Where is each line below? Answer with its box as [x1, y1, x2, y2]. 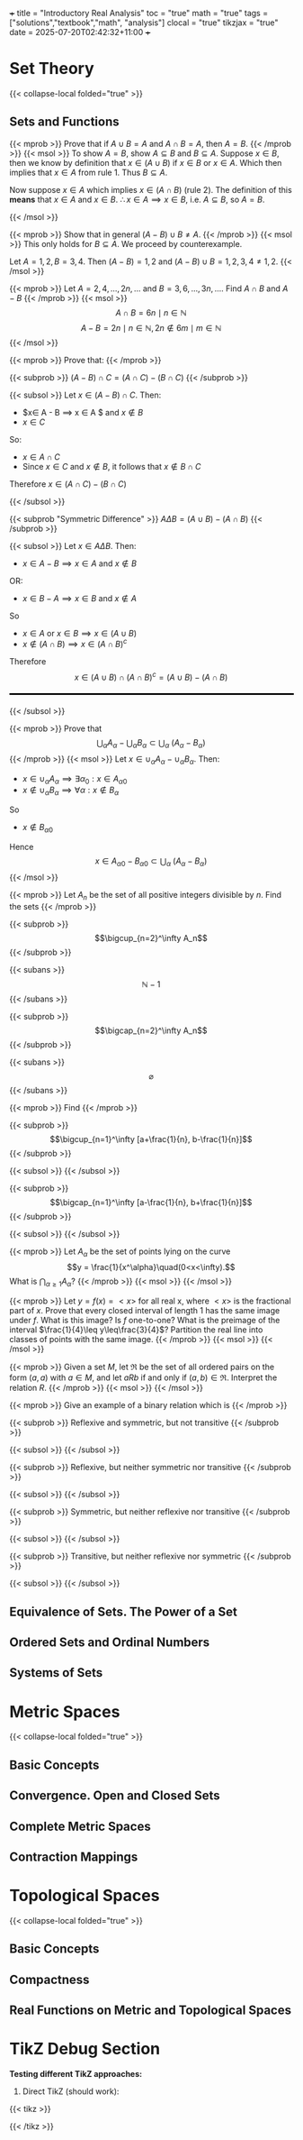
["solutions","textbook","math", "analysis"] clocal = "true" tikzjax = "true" [9, 17, 279, 28]
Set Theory [9, 59, 94, 79]
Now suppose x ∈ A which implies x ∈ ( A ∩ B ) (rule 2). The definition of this [9, 184, 292, 195]
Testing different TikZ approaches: [9, 2068, 142, 2079]
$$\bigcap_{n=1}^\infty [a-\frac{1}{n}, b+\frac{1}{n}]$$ [49, 1196, 253, 1207]
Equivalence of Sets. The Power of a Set [9, 1604, 238, 1619]
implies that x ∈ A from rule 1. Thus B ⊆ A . [9, 167, 168, 178]
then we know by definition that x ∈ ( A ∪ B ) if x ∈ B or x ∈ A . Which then [9, 157, 282, 168]
